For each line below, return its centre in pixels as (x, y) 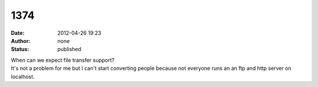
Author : (21, 41)
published (69, 49)
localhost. (23, 76)
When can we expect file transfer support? (63, 60)
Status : (20, 49)
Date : (18, 33)
